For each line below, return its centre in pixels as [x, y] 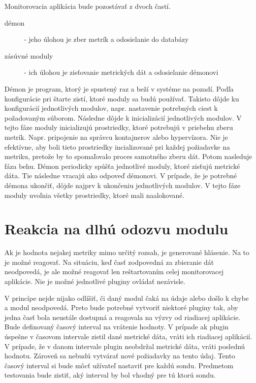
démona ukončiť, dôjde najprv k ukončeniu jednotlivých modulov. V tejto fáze [123, 185]
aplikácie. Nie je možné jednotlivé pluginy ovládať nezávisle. [95, 281]
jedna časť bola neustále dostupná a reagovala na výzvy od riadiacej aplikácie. [123, 317]
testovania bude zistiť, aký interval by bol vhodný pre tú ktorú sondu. [110, 375]
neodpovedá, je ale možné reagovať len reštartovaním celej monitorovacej [114, 271]
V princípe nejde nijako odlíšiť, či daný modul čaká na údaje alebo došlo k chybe [127, 298]
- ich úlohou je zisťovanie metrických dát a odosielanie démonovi [121, 72]
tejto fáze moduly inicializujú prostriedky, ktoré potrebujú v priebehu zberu [119, 127]
